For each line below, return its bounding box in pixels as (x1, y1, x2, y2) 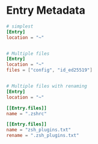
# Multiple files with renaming (6, 83, 87, 90)
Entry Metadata (6, 4, 85, 17)
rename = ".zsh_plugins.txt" (6, 133, 79, 139)
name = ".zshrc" (6, 111, 47, 117)
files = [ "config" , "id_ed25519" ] (6, 67, 93, 73)
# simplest (6, 23, 34, 29)
